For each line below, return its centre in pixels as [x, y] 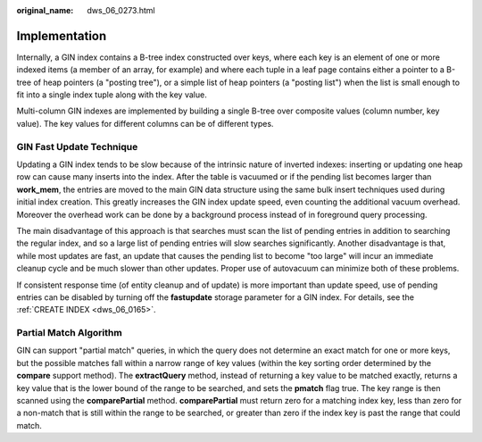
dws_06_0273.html [121, 10]
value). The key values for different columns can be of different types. [145, 123]
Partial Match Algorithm [69, 333]
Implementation [62, 36]
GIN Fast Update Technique [77, 146]
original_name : [45, 10]
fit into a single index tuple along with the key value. [112, 95]
